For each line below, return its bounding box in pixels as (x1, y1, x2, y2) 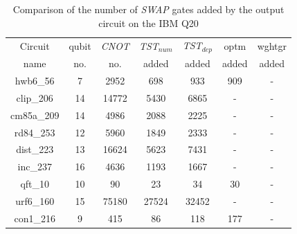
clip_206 (16, 90, 53, 105)
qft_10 (20, 177, 49, 191)
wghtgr (257, 38, 287, 53)
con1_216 (14, 210, 55, 225)
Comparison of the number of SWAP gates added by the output (12, 2, 285, 16)
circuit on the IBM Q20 (98, 15, 199, 30)
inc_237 (17, 159, 52, 174)
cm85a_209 (10, 107, 60, 122)
